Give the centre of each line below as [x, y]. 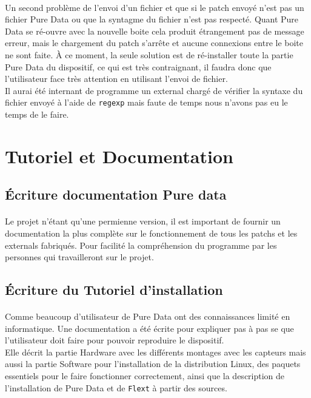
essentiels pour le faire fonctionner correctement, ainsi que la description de [145, 376]
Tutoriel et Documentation [119, 156]
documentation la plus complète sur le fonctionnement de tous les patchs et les [151, 233]
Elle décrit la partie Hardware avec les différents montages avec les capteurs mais [155, 352]
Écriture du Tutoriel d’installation [114, 290]
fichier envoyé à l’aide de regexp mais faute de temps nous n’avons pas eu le [146, 102]
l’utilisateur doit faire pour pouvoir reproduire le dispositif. [115, 340]
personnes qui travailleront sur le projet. [79, 257]
